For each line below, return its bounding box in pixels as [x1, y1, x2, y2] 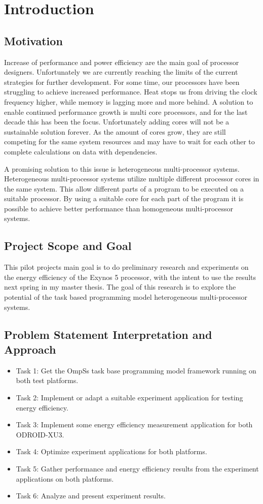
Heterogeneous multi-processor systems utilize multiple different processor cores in [4, 173, 259, 184]
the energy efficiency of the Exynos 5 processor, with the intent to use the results [4, 271, 256, 282]
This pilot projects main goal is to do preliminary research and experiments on [4, 262, 249, 272]
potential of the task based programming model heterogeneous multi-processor [4, 292, 248, 302]
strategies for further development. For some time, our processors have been [4, 76, 240, 87]
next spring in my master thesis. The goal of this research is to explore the [4, 281, 236, 292]
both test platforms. [16, 375, 79, 386]
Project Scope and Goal [4, 238, 132, 254]
